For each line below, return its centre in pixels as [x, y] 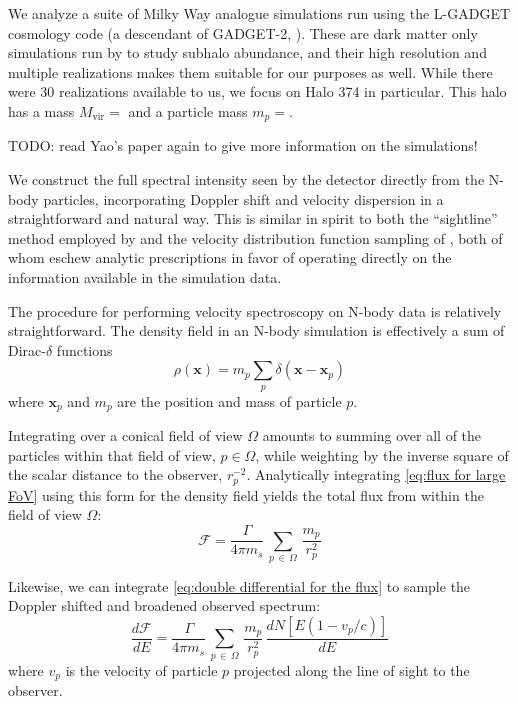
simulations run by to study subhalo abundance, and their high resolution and [247, 52]
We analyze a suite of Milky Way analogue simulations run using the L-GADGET [259, 13]
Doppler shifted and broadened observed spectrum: [164, 605]
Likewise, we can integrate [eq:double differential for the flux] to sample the [239, 585]
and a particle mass [188, 110]
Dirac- [27, 349]
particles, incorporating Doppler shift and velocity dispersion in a [243, 198]
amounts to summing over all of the [372, 435]
